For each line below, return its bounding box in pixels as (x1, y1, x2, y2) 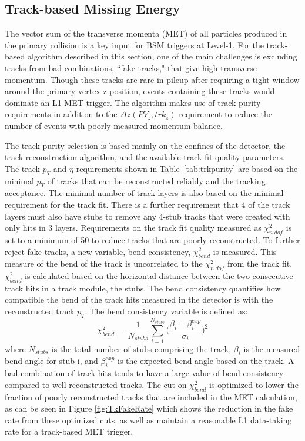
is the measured (243, 342, 300, 354)
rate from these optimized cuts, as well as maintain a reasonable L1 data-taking (5, 413, 292, 426)
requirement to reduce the (179, 108, 273, 120)
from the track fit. (227, 257, 293, 270)
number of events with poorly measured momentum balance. (5, 119, 223, 131)
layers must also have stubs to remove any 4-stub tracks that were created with (5, 210, 290, 222)
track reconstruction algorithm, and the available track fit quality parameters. (5, 151, 285, 163)
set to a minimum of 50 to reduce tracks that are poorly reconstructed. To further (5, 233, 300, 246)
